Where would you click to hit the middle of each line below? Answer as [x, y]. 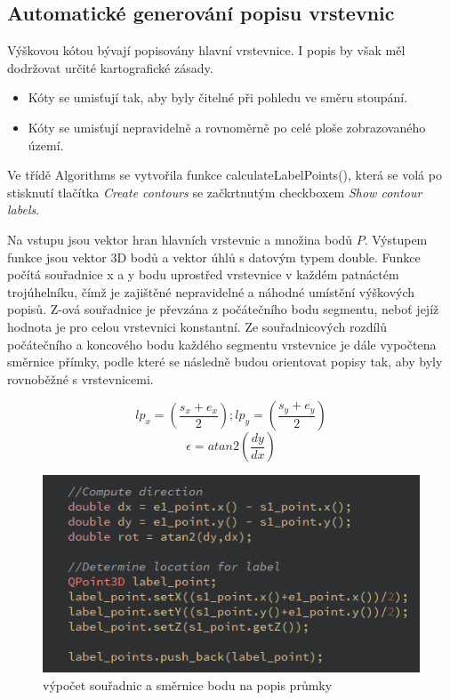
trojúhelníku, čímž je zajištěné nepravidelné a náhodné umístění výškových [211, 291]
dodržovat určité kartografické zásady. [110, 67]
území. [46, 145]
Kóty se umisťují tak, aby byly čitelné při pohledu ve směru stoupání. [218, 97]
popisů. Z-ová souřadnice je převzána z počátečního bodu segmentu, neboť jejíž [223, 309]
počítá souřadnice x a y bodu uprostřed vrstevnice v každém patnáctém [203, 274]
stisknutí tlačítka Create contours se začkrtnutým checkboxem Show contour [215, 192]
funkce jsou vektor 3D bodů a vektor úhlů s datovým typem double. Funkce [214, 257]
